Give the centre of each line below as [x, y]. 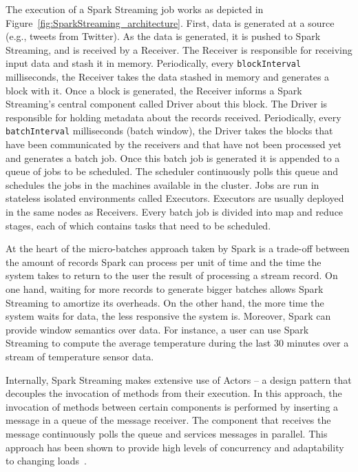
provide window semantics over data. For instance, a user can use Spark [157, 329]
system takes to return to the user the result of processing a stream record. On [172, 275]
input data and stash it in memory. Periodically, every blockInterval [154, 63]
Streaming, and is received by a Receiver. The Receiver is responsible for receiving [179, 49]
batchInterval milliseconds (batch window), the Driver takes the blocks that [169, 131]
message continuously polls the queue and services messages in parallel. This [167, 433]
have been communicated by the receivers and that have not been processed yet [173, 144]
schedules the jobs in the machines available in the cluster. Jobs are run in [162, 184]
